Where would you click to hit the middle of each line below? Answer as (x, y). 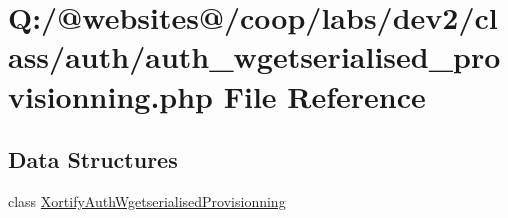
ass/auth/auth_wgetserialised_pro (254, 56)
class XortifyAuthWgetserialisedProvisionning (147, 200)
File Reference (324, 95)
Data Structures (93, 159)
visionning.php (110, 95)
